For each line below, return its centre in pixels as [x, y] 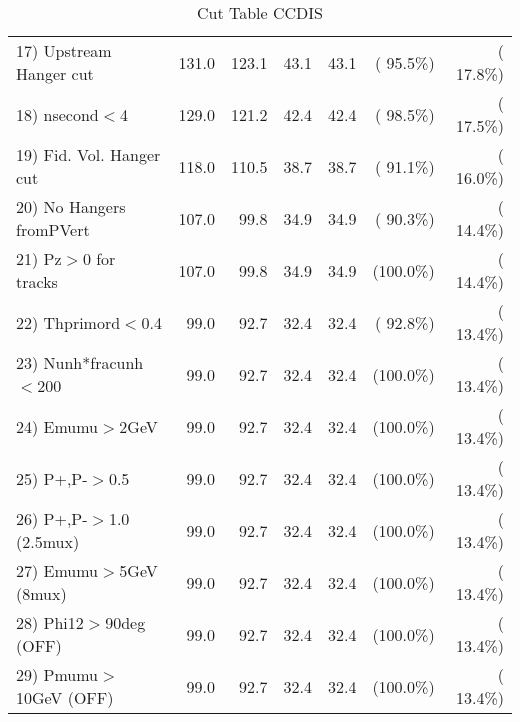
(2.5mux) [48, 541]
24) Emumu [57, 426]
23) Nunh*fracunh [80, 362]
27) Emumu [57, 570]
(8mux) [41, 593]
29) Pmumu [57, 674]
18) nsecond [57, 114]
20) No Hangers [71, 206]
